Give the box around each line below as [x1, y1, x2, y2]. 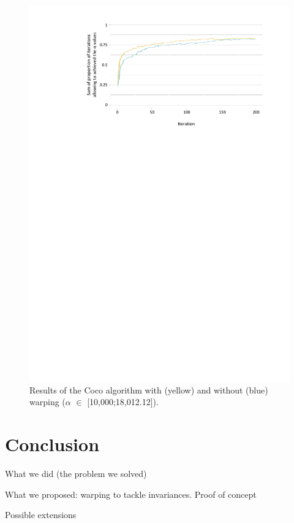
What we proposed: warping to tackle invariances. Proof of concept [5, 487, 257, 500]
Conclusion [5, 432, 100, 457]
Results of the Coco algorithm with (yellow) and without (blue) [29, 383, 268, 396]
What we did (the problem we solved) [5, 467, 147, 480]
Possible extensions [5, 508, 77, 521]
